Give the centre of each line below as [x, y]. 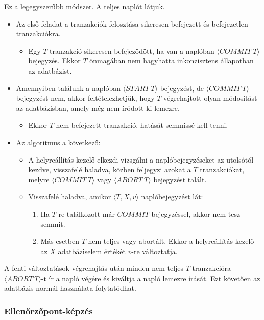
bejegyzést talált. [180, 179]
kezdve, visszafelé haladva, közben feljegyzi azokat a [110, 169]
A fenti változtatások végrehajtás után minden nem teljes [94, 268]
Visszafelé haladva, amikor [70, 197]
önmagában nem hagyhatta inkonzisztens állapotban [172, 61]
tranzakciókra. [38, 33]
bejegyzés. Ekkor [54, 61]
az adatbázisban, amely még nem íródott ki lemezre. [98, 108]
